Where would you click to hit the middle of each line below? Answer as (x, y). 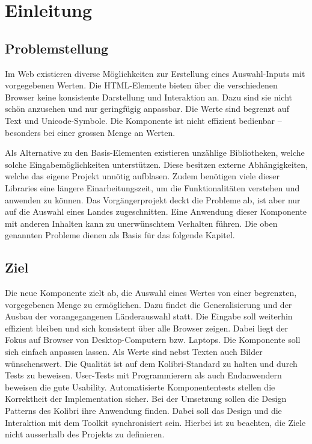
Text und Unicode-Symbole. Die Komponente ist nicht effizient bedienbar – (143, 120)
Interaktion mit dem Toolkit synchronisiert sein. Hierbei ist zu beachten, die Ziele (155, 422)
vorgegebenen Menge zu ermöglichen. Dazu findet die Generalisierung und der (148, 304)
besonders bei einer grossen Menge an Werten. (90, 132)
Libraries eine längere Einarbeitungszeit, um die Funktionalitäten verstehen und (152, 187)
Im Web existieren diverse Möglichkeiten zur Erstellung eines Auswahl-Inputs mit (155, 73)
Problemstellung (57, 48)
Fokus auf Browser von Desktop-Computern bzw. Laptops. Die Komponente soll (153, 340)
